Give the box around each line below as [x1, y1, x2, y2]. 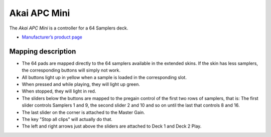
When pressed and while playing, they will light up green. [22, 81, 140, 87]
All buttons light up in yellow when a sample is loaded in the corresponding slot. [22, 74, 187, 80]
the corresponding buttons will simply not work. [22, 67, 120, 73]
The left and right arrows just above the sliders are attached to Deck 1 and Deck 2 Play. [22, 123, 202, 129]
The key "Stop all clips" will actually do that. [22, 116, 113, 122]
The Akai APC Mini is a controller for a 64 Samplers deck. [9, 25, 128, 31]
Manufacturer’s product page [22, 34, 83, 40]
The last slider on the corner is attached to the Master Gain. [22, 109, 145, 115]
